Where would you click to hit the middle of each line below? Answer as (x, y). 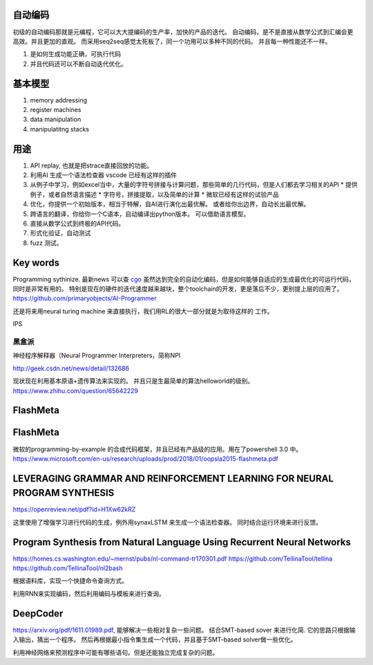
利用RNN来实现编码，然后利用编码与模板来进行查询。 (89, 593)
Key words (36, 263)
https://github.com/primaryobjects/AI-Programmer (85, 298)
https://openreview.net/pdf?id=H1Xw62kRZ (74, 509)
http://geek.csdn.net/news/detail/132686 (71, 368)
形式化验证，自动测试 (60, 233)
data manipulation (56, 119)
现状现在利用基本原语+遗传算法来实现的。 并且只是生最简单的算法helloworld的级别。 (133, 381)
